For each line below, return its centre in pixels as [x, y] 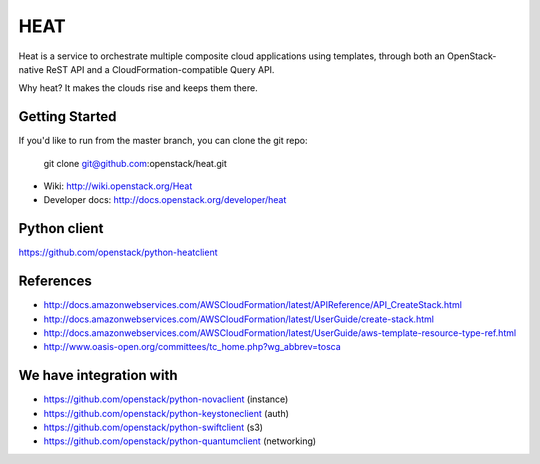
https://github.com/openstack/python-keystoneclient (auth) [166, 413]
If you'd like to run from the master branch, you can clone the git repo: [163, 141]
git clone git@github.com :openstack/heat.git [135, 163]
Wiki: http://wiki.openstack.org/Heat [118, 186]
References [55, 281]
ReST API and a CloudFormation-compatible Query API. [160, 69]
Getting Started [67, 116]
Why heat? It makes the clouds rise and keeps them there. [138, 88]
